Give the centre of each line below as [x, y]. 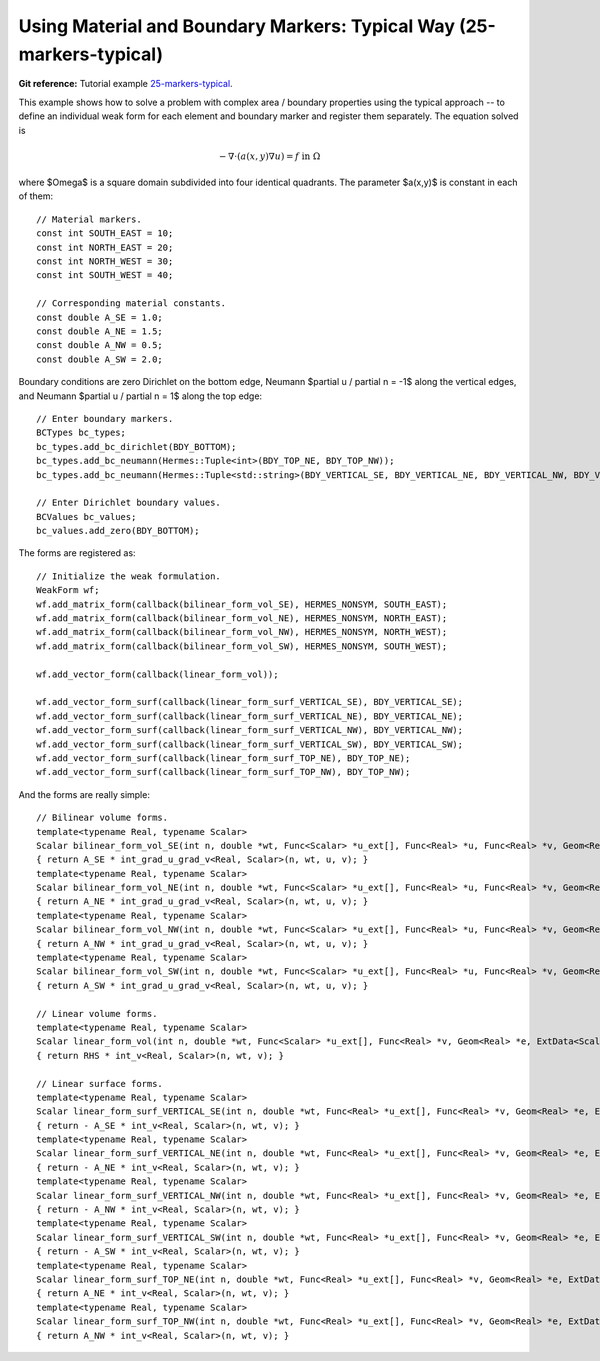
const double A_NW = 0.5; [100, 345]
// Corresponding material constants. [131, 303]
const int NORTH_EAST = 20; [105, 247]
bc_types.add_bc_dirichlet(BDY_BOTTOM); [136, 446]
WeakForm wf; [68, 590]
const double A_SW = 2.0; [100, 359]
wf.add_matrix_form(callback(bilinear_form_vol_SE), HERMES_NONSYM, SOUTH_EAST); [242, 604]
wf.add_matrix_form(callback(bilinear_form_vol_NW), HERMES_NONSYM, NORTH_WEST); [242, 632]
